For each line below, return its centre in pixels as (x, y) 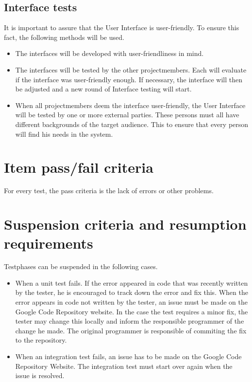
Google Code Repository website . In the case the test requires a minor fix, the (132, 311)
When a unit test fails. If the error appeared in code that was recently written (132, 282)
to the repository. (41, 340)
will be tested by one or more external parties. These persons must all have (127, 115)
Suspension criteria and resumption (125, 224)
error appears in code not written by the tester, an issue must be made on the (131, 301)
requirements (49, 243)
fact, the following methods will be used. (64, 37)
